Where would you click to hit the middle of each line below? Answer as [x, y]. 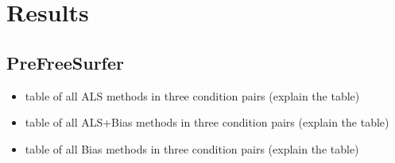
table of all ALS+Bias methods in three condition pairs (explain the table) [207, 122]
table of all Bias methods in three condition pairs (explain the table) [192, 148]
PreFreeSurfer [65, 62]
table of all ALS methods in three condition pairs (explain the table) [192, 95]
